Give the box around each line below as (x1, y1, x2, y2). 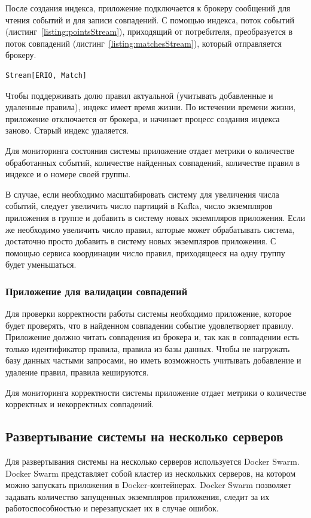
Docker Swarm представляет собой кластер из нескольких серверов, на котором (5, 466, 295, 479)
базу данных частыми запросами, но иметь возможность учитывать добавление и (5, 354, 301, 366)
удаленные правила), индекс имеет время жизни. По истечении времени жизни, (5, 101, 296, 113)
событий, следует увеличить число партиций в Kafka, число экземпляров (5, 199, 273, 212)
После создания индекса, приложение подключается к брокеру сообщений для (5, 2, 291, 14)
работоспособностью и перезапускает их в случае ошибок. (5, 502, 219, 514)
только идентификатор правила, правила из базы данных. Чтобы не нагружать (5, 342, 290, 355)
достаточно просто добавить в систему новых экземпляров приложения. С (5, 235, 276, 247)
